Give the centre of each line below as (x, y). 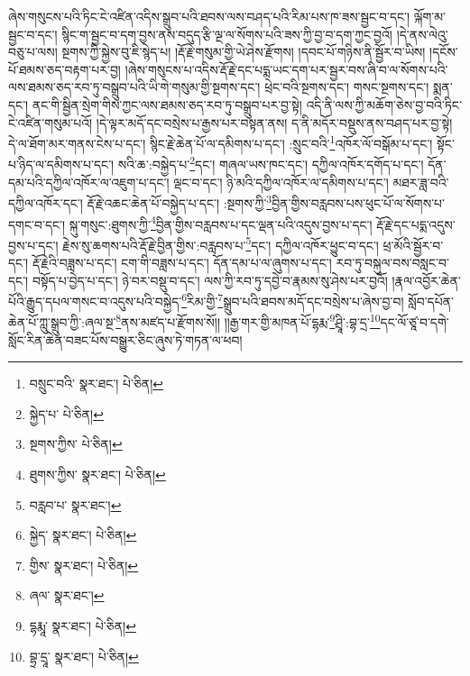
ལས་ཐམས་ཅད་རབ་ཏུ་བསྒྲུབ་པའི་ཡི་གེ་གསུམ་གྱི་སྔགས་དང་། (134, 87)
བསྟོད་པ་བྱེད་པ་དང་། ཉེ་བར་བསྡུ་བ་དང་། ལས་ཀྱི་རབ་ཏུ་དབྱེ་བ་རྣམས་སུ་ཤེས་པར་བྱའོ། (210, 280)
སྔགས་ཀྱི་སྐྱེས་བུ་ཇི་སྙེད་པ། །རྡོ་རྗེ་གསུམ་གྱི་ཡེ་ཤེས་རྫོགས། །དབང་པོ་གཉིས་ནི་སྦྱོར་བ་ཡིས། (244, 52)
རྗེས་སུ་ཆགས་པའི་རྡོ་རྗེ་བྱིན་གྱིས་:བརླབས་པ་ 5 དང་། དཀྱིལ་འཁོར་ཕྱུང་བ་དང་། (221, 243)
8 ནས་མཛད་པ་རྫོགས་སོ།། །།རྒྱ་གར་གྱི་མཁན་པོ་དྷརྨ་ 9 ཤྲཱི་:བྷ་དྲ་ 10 (248, 321)
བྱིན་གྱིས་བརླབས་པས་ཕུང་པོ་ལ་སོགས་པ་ (359, 202)
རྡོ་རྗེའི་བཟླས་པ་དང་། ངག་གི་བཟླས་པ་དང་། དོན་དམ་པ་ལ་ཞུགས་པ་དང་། (182, 262)
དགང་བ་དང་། (37, 224)
